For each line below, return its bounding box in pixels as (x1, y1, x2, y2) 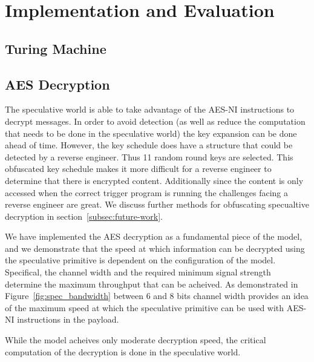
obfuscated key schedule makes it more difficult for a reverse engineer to (5, 162, 272, 175)
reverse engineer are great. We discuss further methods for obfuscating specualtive (5, 198, 309, 211)
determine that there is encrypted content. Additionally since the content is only (5, 174, 304, 186)
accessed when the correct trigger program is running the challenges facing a (5, 186, 288, 199)
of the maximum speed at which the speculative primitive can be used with (5, 301, 284, 314)
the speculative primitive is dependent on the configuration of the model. (5, 254, 276, 266)
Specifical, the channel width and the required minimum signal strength (5, 266, 271, 278)
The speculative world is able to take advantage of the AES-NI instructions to (5, 103, 295, 116)
